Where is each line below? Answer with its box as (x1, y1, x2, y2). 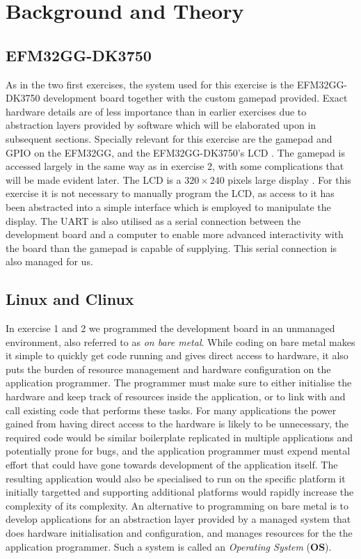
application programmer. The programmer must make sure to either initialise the (6, 375, 352, 390)
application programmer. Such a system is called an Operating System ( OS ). (6, 539, 332, 553)
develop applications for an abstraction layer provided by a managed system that (6, 512, 351, 526)
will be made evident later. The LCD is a (6, 172, 182, 187)
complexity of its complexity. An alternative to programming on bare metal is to (6, 498, 349, 512)
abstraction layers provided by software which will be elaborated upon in (6, 118, 316, 132)
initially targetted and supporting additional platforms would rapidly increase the (6, 485, 354, 499)
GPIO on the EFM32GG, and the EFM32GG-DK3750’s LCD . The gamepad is (6, 145, 345, 159)
